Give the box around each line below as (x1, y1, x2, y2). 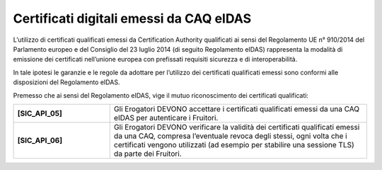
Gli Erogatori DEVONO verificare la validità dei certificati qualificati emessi (113, 122, 360, 132)
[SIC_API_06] (17, 135, 63, 145)
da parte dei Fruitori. (113, 149, 182, 159)
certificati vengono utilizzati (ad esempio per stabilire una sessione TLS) (113, 140, 355, 149)
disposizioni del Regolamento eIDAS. (13, 78, 120, 86)
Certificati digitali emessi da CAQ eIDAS (13, 11, 252, 26)
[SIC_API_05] (17, 108, 63, 118)
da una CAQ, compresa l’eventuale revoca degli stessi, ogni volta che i (113, 131, 347, 141)
